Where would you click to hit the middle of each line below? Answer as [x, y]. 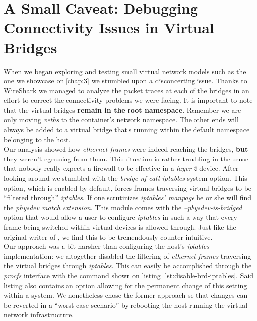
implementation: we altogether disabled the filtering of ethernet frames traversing [128, 256]
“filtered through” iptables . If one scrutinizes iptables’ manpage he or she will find [128, 198]
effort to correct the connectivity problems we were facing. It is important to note [128, 100]
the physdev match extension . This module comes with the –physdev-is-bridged [123, 207]
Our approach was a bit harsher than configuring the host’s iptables [107, 246]
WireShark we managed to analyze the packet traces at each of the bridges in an [127, 90]
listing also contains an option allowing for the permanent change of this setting [126, 285]
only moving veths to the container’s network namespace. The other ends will [121, 120]
